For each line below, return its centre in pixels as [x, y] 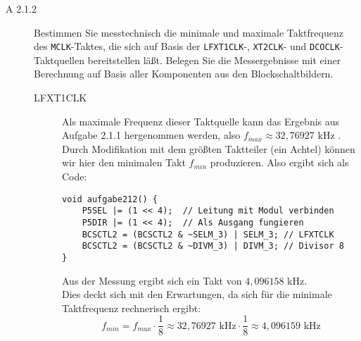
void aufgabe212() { [110, 199]
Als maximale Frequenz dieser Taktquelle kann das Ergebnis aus [201, 121]
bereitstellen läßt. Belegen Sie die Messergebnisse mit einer [214, 60]
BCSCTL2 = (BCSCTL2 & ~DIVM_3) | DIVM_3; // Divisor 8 [213, 246]
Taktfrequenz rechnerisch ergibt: [132, 308]
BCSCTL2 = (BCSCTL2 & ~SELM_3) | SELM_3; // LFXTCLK [208, 234]
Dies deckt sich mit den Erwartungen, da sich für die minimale [197, 294]
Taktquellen [59, 60]
